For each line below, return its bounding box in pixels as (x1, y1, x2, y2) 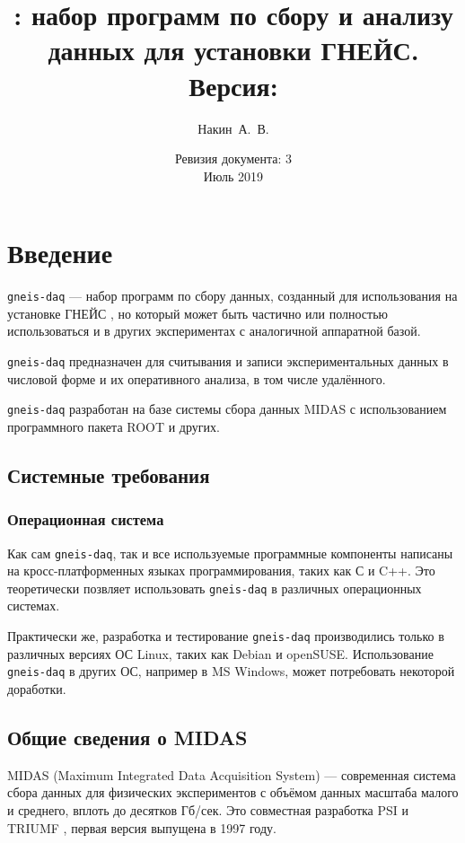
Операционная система (7, 508, 164, 531)
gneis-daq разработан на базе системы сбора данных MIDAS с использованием (7, 400, 447, 418)
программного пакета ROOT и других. (7, 417, 220, 435)
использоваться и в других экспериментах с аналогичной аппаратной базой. (7, 321, 421, 340)
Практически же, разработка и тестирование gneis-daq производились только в (7, 627, 444, 645)
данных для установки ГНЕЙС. (48, 31, 419, 68)
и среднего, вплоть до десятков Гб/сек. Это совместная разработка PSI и (7, 800, 409, 819)
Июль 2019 (203, 166, 264, 185)
